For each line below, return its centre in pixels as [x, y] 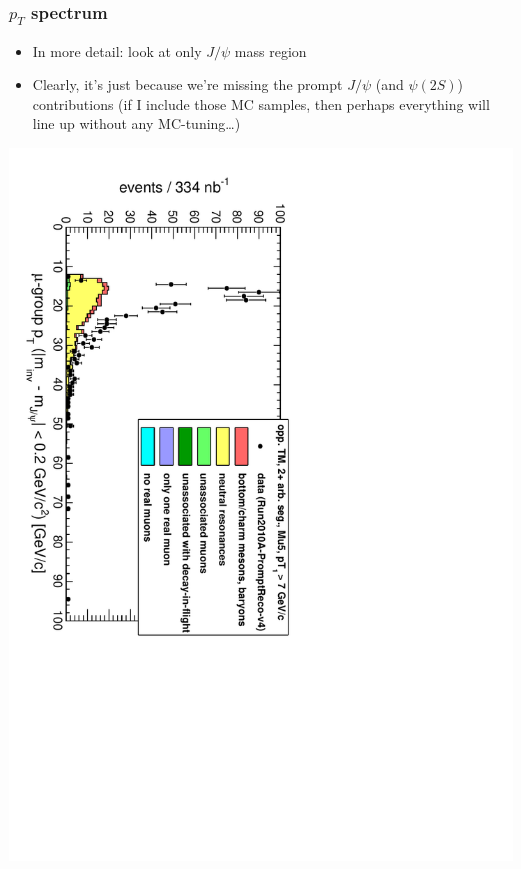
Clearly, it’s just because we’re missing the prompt [187, 84]
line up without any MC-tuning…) [136, 123]
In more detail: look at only [117, 50]
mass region [270, 50]
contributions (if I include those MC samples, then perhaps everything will [261, 103]
